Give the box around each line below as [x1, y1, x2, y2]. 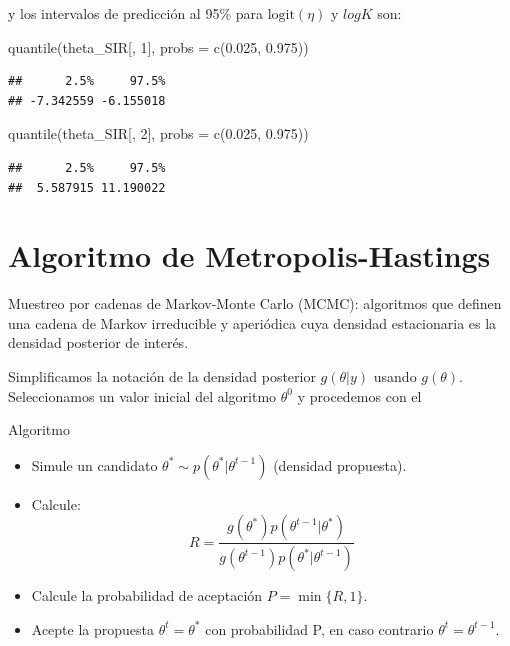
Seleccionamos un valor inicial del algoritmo [8, 385, 277, 406]
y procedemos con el [297, 385, 422, 406]
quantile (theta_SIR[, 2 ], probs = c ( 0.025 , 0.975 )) [8, 123, 309, 144]
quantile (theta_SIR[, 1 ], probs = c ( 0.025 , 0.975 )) [8, 36, 309, 57]
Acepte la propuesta [31, 618, 155, 639]
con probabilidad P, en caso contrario [205, 618, 434, 639]
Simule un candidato [31, 454, 158, 475]
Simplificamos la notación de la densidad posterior [8, 366, 316, 387]
